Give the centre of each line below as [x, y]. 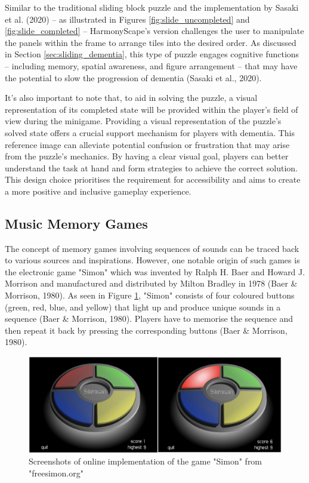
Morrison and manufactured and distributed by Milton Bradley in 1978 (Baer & [151, 283]
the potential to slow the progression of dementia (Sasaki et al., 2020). [133, 77]
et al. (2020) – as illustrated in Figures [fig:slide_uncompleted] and [127, 19]
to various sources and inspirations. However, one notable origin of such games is [152, 260]
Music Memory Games [76, 223]
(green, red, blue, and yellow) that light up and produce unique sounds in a [143, 307]
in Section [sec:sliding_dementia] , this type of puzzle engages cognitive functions [152, 54]
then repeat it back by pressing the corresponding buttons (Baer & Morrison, [146, 330]
